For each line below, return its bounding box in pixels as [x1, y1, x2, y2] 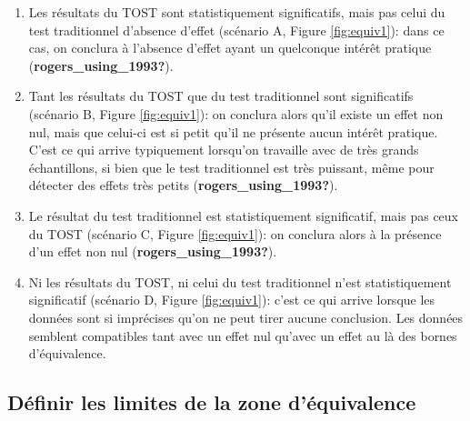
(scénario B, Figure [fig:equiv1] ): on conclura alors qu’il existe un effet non [28, 104, 444, 123]
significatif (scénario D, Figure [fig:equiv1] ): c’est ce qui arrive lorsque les [28, 290, 435, 309]
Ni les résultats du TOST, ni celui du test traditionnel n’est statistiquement [28, 272, 452, 291]
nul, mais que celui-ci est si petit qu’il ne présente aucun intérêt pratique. [28, 122, 438, 141]
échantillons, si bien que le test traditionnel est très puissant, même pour [28, 157, 435, 176]
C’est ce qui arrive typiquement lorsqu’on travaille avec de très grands [28, 140, 419, 159]
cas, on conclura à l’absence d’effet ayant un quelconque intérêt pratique [28, 38, 432, 57]
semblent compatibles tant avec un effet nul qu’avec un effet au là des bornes [28, 326, 457, 345]
